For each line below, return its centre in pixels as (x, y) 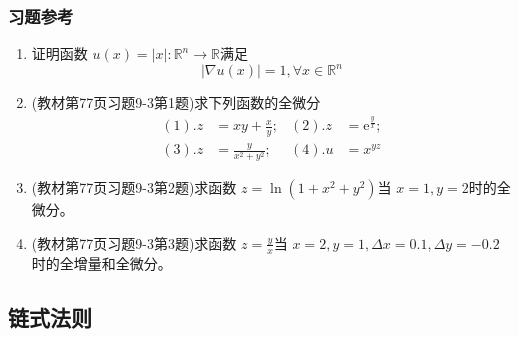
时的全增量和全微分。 (101, 262)
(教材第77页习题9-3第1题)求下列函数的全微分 (176, 102)
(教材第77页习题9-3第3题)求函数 (134, 242)
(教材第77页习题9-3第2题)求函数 (134, 187)
